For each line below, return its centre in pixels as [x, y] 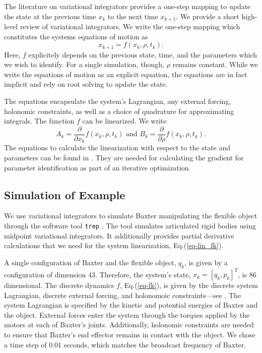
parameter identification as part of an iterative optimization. [97, 167]
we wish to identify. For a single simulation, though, [84, 64]
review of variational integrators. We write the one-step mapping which [130, 26]
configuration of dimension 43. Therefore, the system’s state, [97, 274]
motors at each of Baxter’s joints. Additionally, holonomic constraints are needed [129, 325]
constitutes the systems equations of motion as [76, 36]
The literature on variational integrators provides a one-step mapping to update [127, 6]
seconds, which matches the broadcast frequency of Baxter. [155, 344]
